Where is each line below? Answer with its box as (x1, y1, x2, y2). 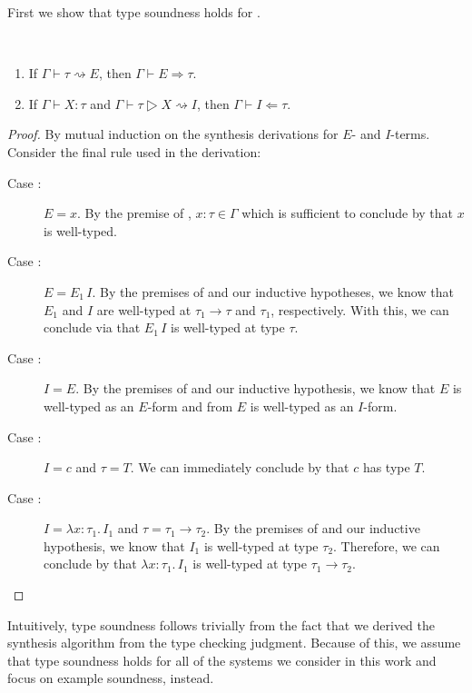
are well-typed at (96, 300, 192, 319)
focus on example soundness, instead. (7, 668, 214, 688)
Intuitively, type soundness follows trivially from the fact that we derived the (7, 615, 436, 634)
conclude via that (44, 318, 141, 337)
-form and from (147, 396, 233, 415)
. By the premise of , (77, 203, 192, 223)
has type (362, 458, 410, 477)
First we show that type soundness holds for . (7, 3, 261, 21)
